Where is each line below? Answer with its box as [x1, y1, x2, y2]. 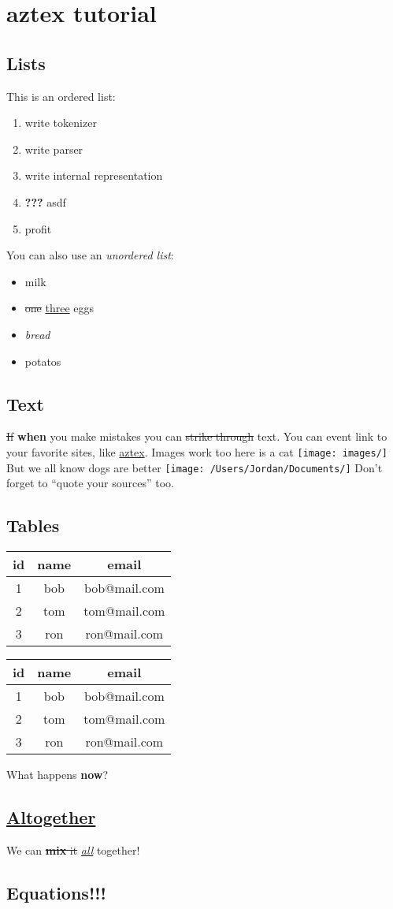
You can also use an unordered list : [6, 247, 174, 263]
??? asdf [24, 193, 66, 210]
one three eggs [24, 300, 95, 316]
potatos [24, 352, 61, 369]
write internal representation [24, 167, 163, 184]
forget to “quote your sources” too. [6, 475, 174, 491]
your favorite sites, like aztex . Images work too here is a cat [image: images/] [6, 443, 388, 460]
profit [24, 220, 52, 237]
